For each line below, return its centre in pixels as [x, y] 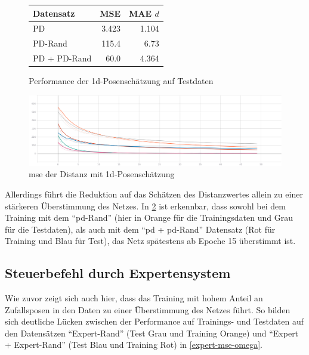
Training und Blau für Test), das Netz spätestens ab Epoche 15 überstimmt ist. [150, 241]
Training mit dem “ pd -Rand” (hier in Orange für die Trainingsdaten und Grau [149, 217]
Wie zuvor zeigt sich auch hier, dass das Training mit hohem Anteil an [134, 298]
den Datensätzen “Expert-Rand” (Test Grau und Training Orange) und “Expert [152, 333]
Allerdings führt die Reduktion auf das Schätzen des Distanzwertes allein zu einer [154, 194]
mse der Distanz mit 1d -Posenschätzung [102, 174]
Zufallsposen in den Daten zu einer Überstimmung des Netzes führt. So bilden [148, 309]
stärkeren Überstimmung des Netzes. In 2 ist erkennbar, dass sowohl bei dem [145, 206]
